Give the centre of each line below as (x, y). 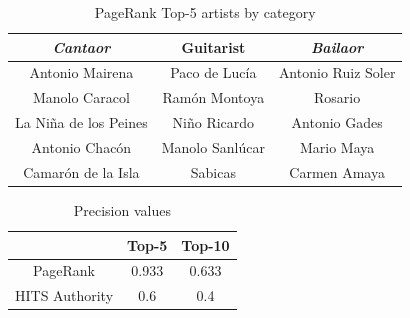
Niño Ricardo (213, 122)
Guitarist (213, 46)
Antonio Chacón (81, 146)
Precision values (122, 209)
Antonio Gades (337, 122)
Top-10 (205, 244)
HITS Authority (64, 295)
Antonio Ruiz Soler (337, 72)
